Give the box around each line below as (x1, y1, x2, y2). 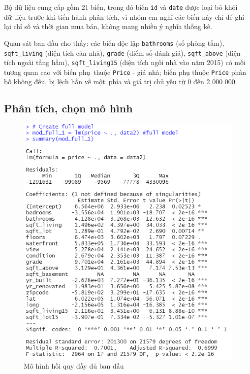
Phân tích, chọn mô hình (4, 101, 133, 116)
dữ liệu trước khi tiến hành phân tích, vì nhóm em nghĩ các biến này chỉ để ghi (4, 11, 245, 22)
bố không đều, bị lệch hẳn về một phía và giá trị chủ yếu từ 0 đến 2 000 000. (4, 76, 237, 87)
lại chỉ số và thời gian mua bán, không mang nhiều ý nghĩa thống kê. (4, 21, 212, 32)
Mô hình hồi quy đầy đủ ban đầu (24, 360, 124, 371)
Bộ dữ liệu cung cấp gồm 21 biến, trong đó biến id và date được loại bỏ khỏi (4, 2, 238, 12)
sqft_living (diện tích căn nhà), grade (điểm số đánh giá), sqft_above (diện (4, 47, 241, 58)
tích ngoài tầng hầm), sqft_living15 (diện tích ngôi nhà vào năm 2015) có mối (4, 57, 246, 68)
